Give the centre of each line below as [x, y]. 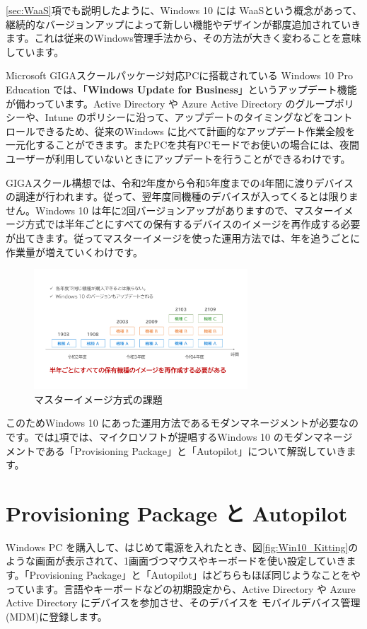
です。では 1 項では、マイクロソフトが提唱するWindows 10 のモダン [159, 436]
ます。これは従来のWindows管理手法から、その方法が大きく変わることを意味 [183, 38]
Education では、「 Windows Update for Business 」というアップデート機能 [181, 89]
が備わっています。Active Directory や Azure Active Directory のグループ [170, 103]
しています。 [35, 51]
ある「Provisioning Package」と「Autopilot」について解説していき [196, 450]
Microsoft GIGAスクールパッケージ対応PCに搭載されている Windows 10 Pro [179, 75]
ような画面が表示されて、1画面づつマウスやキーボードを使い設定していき [176, 561]
